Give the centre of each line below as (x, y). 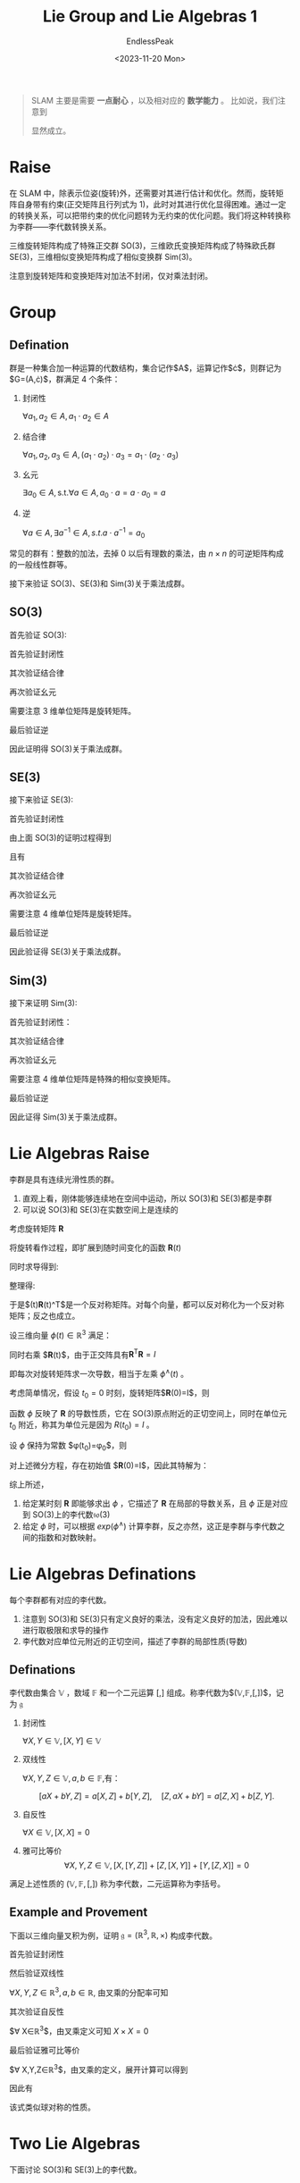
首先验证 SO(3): (38, 634)
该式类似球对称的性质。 (52, 2107)
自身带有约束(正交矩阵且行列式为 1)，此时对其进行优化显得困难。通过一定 (151, 204)
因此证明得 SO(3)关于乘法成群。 (68, 749)
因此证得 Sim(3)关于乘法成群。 (66, 1117)
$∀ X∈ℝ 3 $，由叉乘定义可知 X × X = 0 (79, 2030)
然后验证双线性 (37, 1973)
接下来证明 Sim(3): (43, 1003)
